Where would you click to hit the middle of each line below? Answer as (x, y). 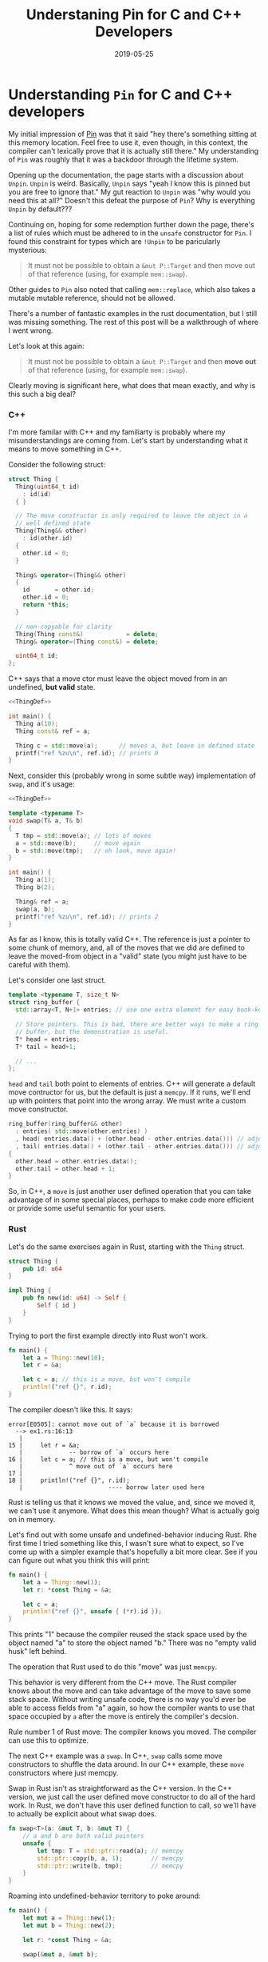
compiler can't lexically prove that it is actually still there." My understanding (134, 150)
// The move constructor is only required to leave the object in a (132, 516)
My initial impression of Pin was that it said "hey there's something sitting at (132, 134)
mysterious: (28, 250)
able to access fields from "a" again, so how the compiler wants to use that (132, 1708)
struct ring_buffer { (44, 1003)
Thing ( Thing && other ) (51, 531)
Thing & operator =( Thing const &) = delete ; (87, 642)
